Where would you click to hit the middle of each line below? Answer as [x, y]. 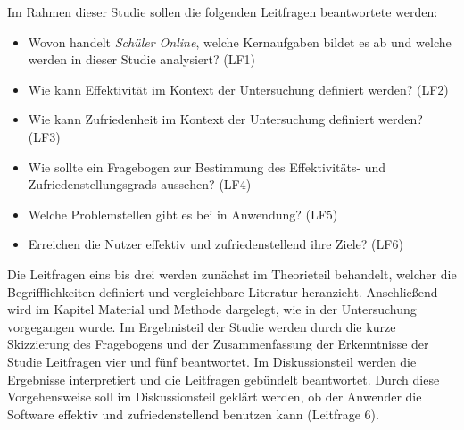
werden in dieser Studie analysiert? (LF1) [142, 59]
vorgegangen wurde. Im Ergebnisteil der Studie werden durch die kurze [202, 326]
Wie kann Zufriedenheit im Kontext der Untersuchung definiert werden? [225, 119]
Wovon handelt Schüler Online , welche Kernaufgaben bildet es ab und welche [240, 41]
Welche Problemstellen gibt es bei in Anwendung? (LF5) [183, 214]
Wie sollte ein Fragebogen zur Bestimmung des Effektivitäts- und [207, 166]
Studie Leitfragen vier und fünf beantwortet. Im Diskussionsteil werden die [212, 361]
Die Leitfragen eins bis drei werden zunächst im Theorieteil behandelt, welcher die [232, 273]
